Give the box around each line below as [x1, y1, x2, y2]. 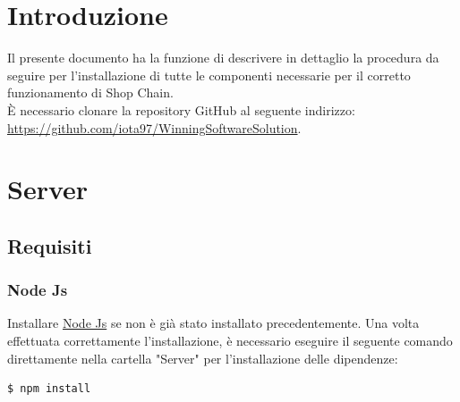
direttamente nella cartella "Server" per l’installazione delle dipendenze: [7, 348, 398, 367]
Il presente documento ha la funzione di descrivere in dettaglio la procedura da [7, 48, 439, 67]
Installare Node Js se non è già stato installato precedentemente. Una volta [7, 314, 420, 332]
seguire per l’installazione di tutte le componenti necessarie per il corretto [7, 65, 411, 84]
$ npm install [7, 382, 91, 396]
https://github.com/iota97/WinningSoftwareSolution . [7, 118, 302, 137]
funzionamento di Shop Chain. [7, 83, 174, 102]
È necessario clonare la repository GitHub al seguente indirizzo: [7, 100, 355, 119]
